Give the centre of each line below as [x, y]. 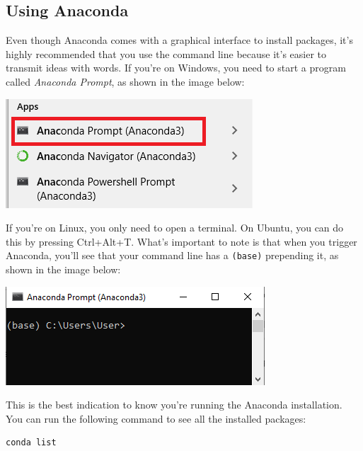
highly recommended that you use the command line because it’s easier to [166, 53]
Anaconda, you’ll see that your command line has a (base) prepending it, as [172, 255]
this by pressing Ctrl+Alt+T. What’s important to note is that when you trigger [181, 241]
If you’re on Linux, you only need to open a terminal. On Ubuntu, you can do [175, 228]
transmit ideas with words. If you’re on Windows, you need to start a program [176, 68]
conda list [31, 443]
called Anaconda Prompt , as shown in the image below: [125, 81]
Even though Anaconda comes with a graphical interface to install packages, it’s [179, 40]
